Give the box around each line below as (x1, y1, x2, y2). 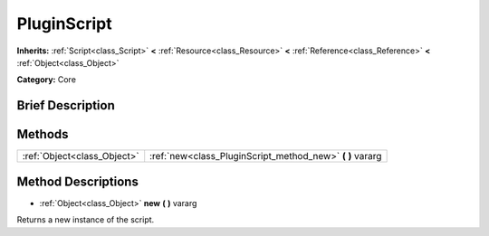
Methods (16, 127, 69, 142)
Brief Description (16, 98, 115, 113)
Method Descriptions (16, 174, 139, 189)
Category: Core (16, 74, 77, 85)
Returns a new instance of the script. (16, 214, 155, 225)
